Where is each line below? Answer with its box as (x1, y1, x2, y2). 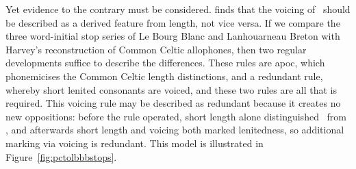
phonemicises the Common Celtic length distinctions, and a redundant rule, (5, 68, 323, 83)
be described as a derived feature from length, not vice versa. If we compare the (5, 15, 340, 29)
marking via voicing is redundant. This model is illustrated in (5, 135, 264, 150)
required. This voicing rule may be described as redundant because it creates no (5, 96, 341, 110)
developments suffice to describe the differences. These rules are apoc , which (5, 55, 325, 70)
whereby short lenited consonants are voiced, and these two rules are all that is (5, 82, 338, 96)
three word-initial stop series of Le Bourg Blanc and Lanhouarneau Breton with (5, 29, 340, 43)
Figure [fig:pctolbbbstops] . (5, 149, 117, 164)
